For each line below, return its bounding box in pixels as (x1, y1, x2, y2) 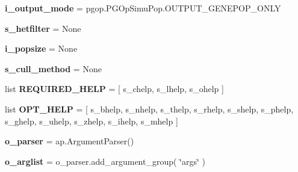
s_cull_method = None (5, 62, 102, 75)
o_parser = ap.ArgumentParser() (5, 135, 134, 147)
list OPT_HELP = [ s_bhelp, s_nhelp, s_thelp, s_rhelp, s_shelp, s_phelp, (5, 102, 294, 115)
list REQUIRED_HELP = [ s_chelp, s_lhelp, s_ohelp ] (5, 82, 224, 95)
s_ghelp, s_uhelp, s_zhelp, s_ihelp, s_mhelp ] (5, 114, 178, 127)
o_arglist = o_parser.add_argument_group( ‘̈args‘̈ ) (5, 155, 205, 167)
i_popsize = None (5, 42, 78, 55)
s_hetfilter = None (5, 22, 81, 34)
